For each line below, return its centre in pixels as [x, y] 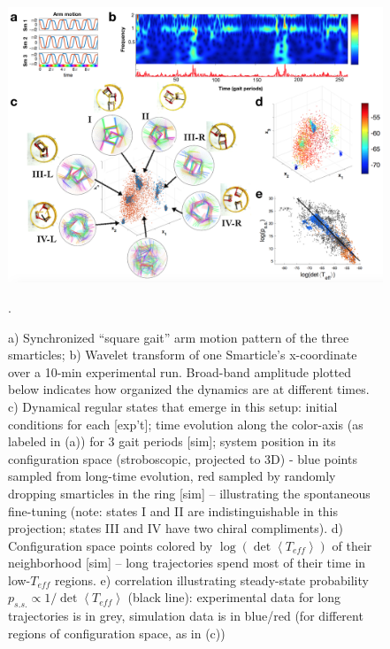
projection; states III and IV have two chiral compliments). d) [176, 528]
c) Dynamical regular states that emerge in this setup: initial [173, 406]
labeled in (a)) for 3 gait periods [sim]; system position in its [172, 441]
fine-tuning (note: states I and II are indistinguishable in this [173, 510]
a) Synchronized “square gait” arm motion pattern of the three [179, 337]
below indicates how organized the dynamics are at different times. [189, 389]
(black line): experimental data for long [234, 597]
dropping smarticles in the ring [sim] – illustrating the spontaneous [189, 493]
